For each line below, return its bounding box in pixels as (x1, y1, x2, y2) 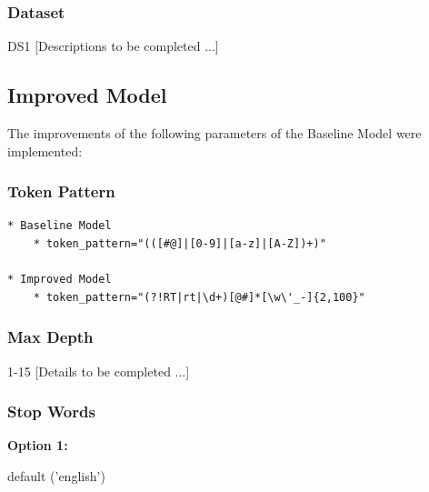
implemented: (7, 141, 83, 160)
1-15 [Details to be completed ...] (7, 361, 190, 380)
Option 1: (7, 436, 68, 455)
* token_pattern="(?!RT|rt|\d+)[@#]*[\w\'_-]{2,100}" (33, 290, 365, 304)
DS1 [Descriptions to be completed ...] (7, 36, 219, 55)
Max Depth (7, 326, 94, 348)
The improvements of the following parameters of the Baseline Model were (7, 124, 422, 143)
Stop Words (7, 400, 95, 423)
